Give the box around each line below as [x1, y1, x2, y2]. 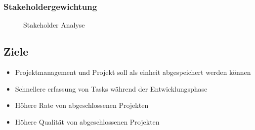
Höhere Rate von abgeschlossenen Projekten [15, 100, 149, 110]
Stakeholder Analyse [23, 20, 85, 30]
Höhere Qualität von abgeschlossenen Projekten [15, 116, 160, 127]
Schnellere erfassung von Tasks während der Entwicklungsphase [15, 83, 208, 94]
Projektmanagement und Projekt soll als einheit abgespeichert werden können [15, 67, 251, 77]
